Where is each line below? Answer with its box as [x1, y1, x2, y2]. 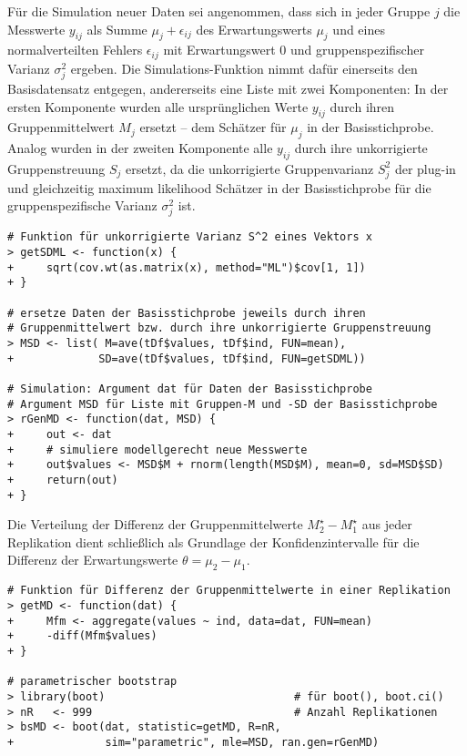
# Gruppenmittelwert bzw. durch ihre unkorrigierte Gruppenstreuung [7, 322, 431, 335]
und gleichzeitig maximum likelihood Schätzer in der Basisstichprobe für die [7, 178, 431, 197]
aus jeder [361, 515, 412, 534]
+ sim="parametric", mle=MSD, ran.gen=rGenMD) [7, 735, 380, 749]
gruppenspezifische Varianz [7, 196, 157, 215]
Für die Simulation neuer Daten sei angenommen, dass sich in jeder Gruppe [7, 2, 431, 20]
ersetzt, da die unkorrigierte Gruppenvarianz [125, 158, 374, 178]
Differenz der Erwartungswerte [7, 550, 178, 569]
